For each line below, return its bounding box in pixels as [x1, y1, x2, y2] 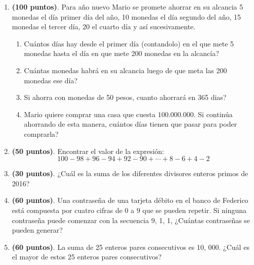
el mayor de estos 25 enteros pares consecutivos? [12, 251, 162, 262]
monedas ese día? [24, 75, 78, 85]
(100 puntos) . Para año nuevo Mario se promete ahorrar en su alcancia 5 [12, 2, 243, 12]
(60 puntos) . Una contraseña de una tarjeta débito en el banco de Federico [12, 195, 248, 205]
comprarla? [24, 128, 59, 139]
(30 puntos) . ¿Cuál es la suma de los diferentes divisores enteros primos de [12, 168, 248, 179]
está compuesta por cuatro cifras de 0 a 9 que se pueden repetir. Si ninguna [12, 204, 247, 215]
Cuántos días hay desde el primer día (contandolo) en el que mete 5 [24, 38, 234, 48]
